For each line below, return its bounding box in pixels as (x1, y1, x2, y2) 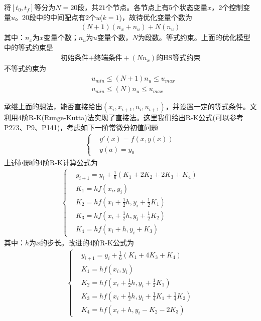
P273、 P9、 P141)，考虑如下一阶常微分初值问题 (4, 122, 159, 132)
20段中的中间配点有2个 (22, 12, 96, 22)
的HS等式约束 (156, 55, 201, 62)
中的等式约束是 (4, 42, 53, 52)
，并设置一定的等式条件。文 (165, 101, 257, 112)
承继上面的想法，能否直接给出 (4, 101, 102, 112)
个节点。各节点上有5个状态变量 (105, 2, 208, 12)
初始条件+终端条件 (60, 55, 122, 62)
